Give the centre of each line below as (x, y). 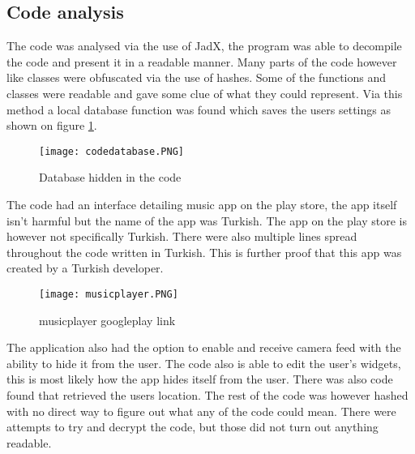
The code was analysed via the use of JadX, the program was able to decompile (204, 46)
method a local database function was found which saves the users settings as (199, 109)
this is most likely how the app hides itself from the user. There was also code (200, 379)
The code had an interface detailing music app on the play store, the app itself (202, 205)
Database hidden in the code (110, 177)
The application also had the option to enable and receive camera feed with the (204, 347)
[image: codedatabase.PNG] (111, 151)
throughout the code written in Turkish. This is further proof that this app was (204, 252)
